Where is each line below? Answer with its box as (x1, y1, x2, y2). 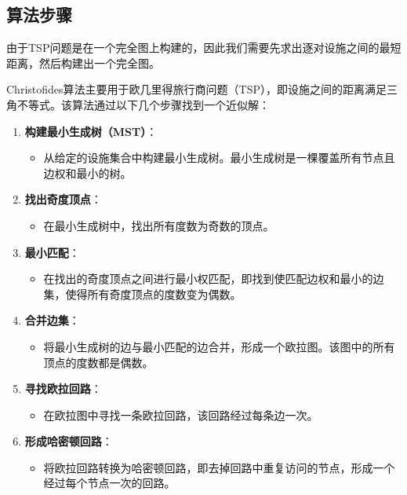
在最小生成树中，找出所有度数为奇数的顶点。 (43, 217, 274, 233)
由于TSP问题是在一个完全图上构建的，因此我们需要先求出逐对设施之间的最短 (6, 39, 402, 56)
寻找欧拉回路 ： (24, 380, 102, 397)
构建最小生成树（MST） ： (24, 123, 158, 139)
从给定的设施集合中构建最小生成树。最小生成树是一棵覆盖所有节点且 (43, 149, 395, 166)
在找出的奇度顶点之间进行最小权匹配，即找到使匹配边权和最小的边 (43, 270, 384, 287)
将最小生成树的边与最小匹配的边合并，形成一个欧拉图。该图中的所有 (43, 338, 395, 354)
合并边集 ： (24, 312, 80, 328)
